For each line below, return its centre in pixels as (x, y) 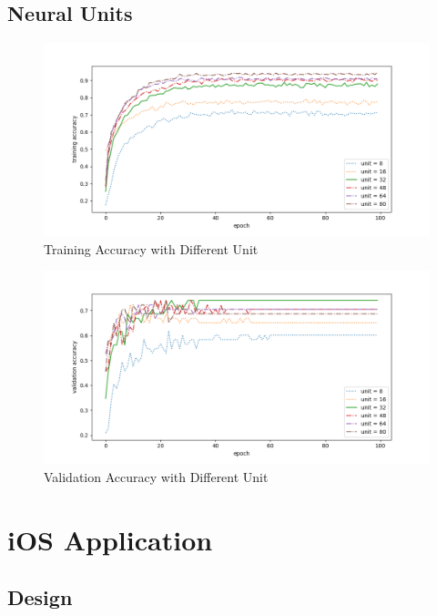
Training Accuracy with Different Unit (151, 248)
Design (40, 597)
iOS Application (110, 539)
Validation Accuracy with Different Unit (156, 476)
